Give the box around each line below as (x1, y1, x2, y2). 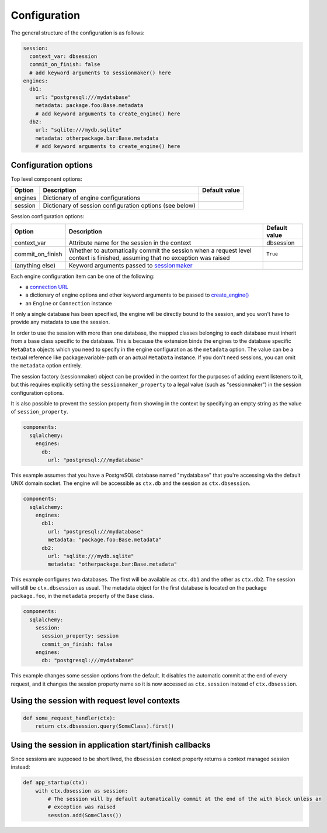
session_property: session (41, 632, 119, 639)
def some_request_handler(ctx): (23, 714, 116, 721)
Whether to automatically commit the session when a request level (68, 246, 252, 254)
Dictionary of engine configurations (43, 194, 141, 202)
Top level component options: (11, 175, 83, 183)
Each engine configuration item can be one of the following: (11, 273, 155, 280)
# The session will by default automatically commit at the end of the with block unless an (47, 796, 322, 802)
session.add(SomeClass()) (47, 812, 122, 818)
